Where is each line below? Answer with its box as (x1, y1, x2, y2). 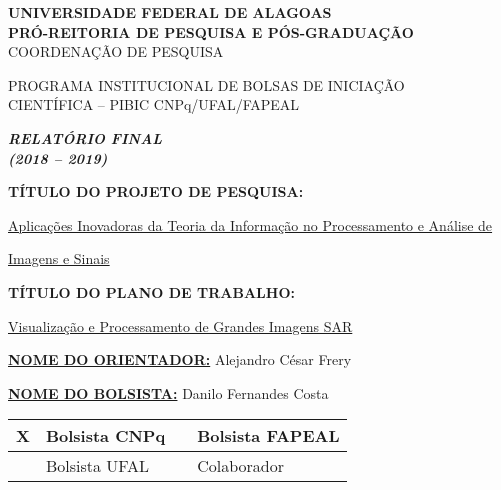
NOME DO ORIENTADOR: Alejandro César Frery (8, 349, 352, 370)
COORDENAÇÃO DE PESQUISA (8, 41, 224, 62)
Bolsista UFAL (45, 454, 149, 478)
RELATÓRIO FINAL (8, 127, 163, 148)
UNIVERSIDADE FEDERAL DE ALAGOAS (8, 2, 332, 22)
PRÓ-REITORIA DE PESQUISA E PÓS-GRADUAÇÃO (8, 21, 414, 42)
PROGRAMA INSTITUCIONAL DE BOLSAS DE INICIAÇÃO (8, 74, 405, 95)
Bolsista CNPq (45, 424, 166, 448)
